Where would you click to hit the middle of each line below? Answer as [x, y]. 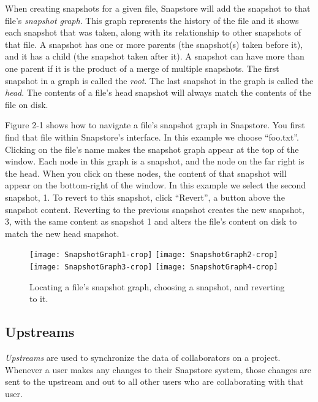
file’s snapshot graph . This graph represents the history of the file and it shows [152, 20]
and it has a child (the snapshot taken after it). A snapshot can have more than [155, 56]
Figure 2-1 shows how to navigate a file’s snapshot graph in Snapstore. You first [155, 125]
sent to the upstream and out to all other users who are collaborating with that [154, 381]
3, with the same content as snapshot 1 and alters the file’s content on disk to [151, 221]
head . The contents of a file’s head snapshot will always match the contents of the [158, 92]
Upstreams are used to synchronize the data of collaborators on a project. [143, 357]
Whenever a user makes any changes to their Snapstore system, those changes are [158, 369]
